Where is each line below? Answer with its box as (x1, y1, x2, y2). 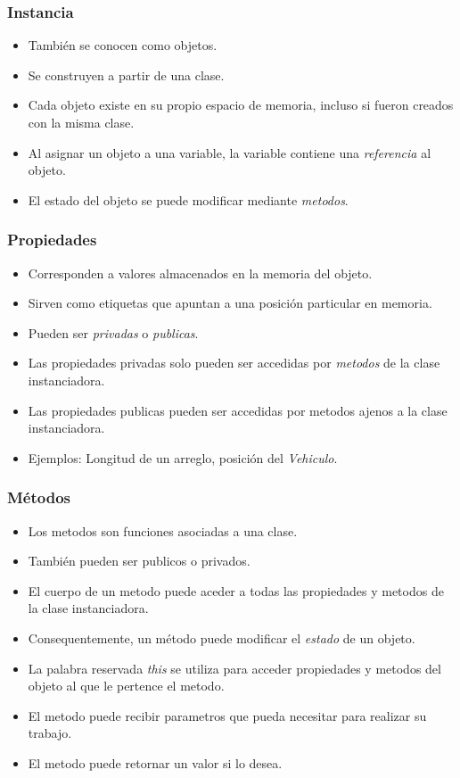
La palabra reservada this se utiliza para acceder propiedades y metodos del (28, 658, 441, 677)
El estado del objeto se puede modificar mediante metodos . (28, 190, 349, 209)
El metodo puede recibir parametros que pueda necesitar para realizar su (28, 706, 427, 724)
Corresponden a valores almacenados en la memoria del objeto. (28, 263, 373, 282)
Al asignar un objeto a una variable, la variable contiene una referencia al (28, 143, 431, 161)
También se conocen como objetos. (28, 36, 218, 54)
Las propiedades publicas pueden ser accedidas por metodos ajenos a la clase (28, 401, 448, 419)
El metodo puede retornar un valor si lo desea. (28, 753, 283, 772)
